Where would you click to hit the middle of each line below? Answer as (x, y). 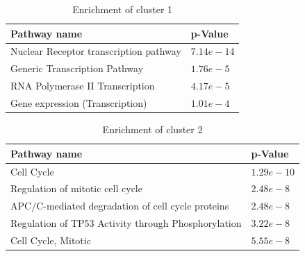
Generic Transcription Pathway (77, 68)
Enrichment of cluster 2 (152, 129)
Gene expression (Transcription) (79, 102)
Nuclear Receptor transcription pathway (96, 51)
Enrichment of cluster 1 (123, 9)
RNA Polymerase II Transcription (83, 86)
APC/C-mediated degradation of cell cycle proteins (120, 206)
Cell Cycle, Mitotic (51, 240)
